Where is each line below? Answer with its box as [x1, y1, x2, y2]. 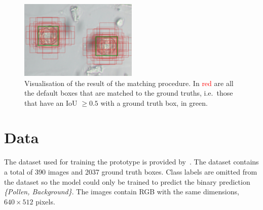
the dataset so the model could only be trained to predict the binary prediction [4, 176, 250, 187]
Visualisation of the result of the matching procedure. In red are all [24, 77, 234, 88]
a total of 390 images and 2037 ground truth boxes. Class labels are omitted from [4, 166, 257, 177]
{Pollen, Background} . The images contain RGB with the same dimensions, [4, 186, 239, 197]
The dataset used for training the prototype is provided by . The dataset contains [4, 156, 259, 167]
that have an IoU [24, 97, 78, 108]
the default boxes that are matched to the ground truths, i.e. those [24, 88, 233, 98]
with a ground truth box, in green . [100, 97, 208, 108]
